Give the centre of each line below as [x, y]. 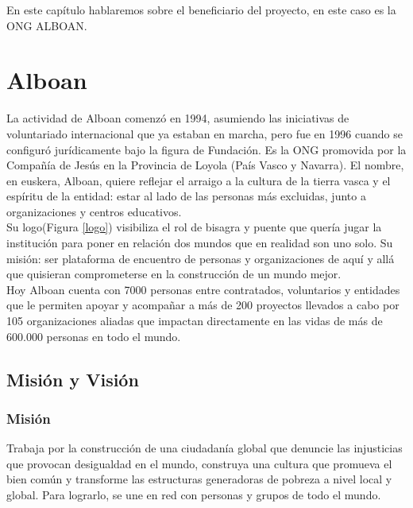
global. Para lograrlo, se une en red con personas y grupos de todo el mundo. [194, 494]
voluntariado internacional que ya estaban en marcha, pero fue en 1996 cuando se [205, 133]
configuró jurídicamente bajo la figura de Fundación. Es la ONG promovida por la [206, 149]
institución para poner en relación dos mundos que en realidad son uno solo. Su [200, 243]
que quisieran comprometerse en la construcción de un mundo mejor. [174, 274]
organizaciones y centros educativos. [94, 211]
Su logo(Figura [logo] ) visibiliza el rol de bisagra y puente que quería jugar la [194, 227]
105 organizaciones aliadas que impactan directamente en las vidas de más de [195, 321]
